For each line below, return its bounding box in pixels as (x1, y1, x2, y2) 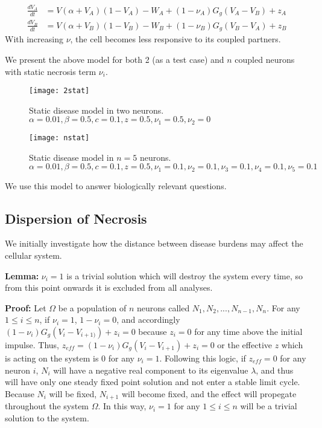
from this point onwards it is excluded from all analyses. (5, 281, 213, 294)
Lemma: (5, 269, 39, 282)
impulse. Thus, (5, 338, 59, 351)
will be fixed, (49, 387, 97, 400)
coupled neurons (235, 53, 295, 65)
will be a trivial (240, 400, 297, 412)
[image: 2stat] (29, 86, 90, 96)
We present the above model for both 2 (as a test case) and (5, 53, 224, 65)
